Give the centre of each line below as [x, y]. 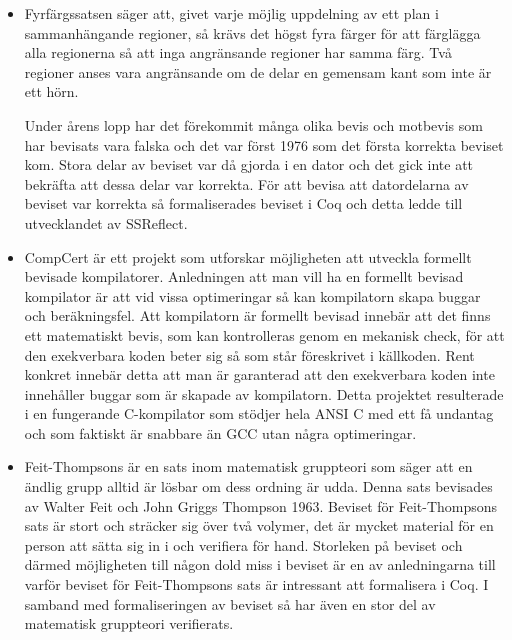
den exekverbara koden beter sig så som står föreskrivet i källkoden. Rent [249, 354]
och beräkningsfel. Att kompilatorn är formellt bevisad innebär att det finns [257, 315]
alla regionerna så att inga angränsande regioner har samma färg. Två [238, 52]
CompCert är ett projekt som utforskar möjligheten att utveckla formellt [248, 256]
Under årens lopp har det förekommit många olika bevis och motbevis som [253, 124]
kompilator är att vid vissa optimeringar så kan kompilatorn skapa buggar [252, 295]
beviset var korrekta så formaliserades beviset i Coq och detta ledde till [243, 203]
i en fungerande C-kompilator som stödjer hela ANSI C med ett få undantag [259, 413]
